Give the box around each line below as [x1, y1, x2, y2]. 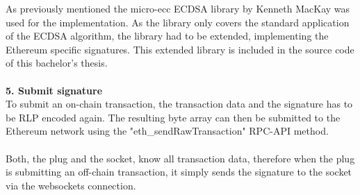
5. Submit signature [6, 83, 103, 97]
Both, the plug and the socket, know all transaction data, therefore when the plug [6, 151, 355, 165]
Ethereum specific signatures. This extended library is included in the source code [6, 42, 354, 56]
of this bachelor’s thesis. [6, 56, 108, 70]
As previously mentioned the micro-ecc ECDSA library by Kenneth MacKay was [6, 1, 350, 15]
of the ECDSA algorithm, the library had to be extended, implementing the [6, 28, 329, 43]
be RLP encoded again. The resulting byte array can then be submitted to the [6, 110, 341, 124]
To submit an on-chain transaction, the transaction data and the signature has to [6, 96, 353, 111]
